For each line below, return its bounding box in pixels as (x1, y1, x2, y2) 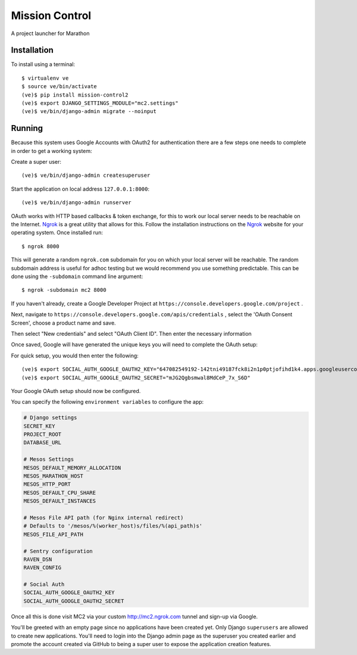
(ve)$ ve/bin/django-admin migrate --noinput (21, 108, 157, 115)
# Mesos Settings (23, 456, 74, 463)
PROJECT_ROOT (23, 431, 62, 438)
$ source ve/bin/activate (21, 83, 98, 90)
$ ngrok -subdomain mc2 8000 (21, 286, 107, 294)
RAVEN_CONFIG (23, 564, 62, 571)
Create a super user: (11, 158, 62, 166)
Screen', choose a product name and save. (11, 319, 116, 326)
